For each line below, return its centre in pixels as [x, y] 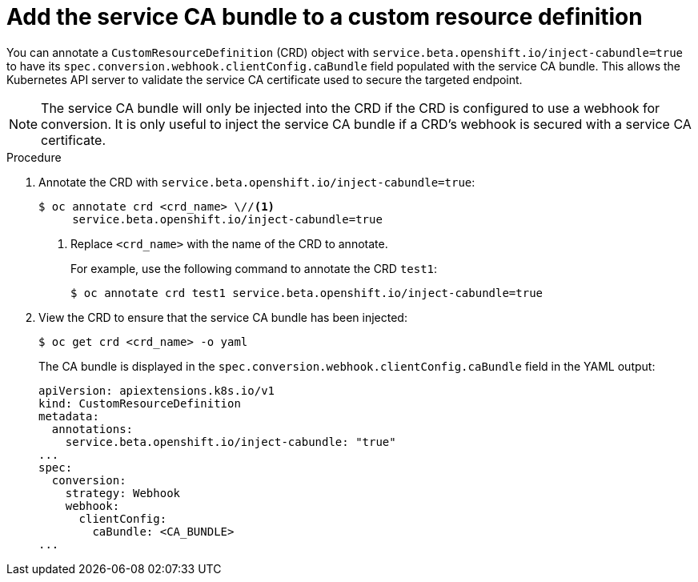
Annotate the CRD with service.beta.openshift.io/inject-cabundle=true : [257, 182]
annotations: [92, 429]
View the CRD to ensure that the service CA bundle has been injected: [223, 317]
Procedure [34, 157]
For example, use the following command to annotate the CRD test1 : [254, 268]
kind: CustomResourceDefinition [140, 403]
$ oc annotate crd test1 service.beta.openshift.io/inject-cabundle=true [307, 293]
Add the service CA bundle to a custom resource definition [325, 17]
